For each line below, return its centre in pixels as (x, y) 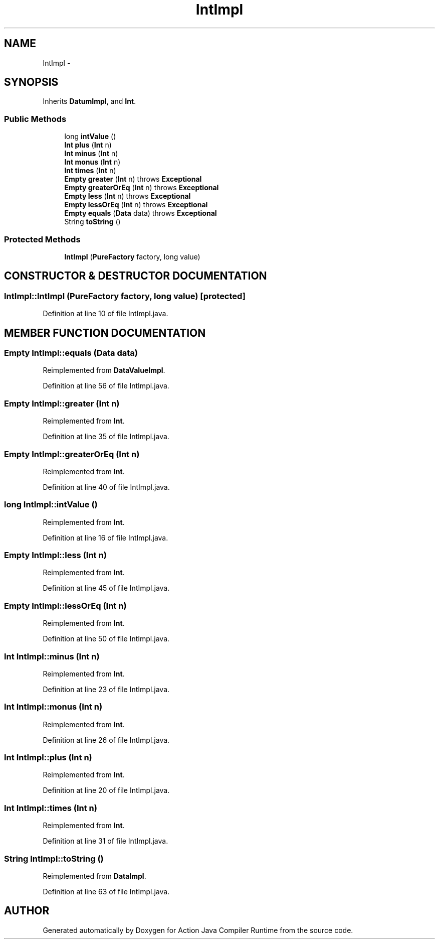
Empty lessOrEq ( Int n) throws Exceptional (136, 205)
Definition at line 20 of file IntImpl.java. (106, 790)
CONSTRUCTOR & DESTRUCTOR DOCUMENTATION (136, 276)
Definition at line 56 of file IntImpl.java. (106, 386)
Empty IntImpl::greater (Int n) (62, 403)
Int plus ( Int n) (88, 145)
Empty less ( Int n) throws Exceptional (128, 196)
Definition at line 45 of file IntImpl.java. (106, 588)
